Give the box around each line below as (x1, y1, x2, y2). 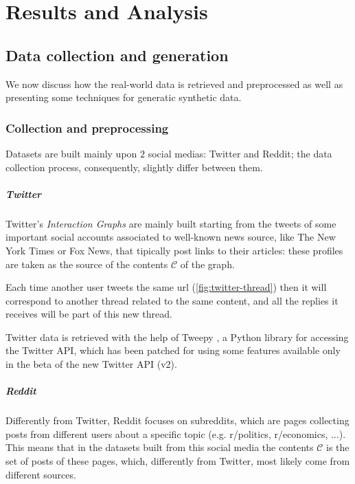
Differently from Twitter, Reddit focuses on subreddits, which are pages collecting (5, 413, 350, 428)
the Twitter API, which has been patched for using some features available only (5, 343, 341, 357)
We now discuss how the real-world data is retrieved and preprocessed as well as (5, 76, 343, 91)
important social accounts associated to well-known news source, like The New (5, 230, 336, 244)
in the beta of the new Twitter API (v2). (5, 357, 177, 371)
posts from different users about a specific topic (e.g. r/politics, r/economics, (5, 426, 328, 441)
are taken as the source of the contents (5, 256, 168, 271)
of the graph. (180, 256, 235, 271)
